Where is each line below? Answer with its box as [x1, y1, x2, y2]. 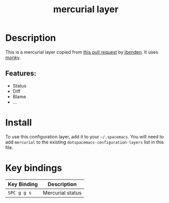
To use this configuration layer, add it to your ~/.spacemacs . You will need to [5, 133, 164, 139]
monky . [5, 54, 21, 61]
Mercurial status [42, 189, 82, 196]
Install [5, 117, 32, 128]
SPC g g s [8, 190, 32, 195]
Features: [5, 69, 37, 78]
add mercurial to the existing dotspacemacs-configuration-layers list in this [5, 139, 164, 145]
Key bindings [5, 162, 62, 173]
